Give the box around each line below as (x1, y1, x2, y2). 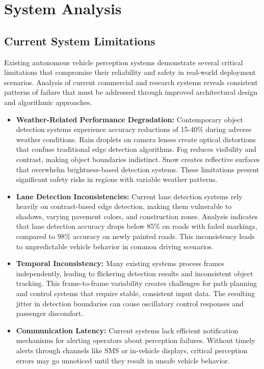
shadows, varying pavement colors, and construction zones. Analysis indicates (16, 210, 258, 221)
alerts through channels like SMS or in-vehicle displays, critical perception (16, 345, 248, 356)
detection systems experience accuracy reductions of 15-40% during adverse (16, 124, 252, 135)
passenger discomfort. (16, 308, 84, 319)
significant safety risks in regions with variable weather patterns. (16, 174, 218, 184)
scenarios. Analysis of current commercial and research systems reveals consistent (4, 76, 258, 87)
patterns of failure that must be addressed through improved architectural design (4, 87, 257, 97)
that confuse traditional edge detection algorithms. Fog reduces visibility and (16, 144, 257, 154)
